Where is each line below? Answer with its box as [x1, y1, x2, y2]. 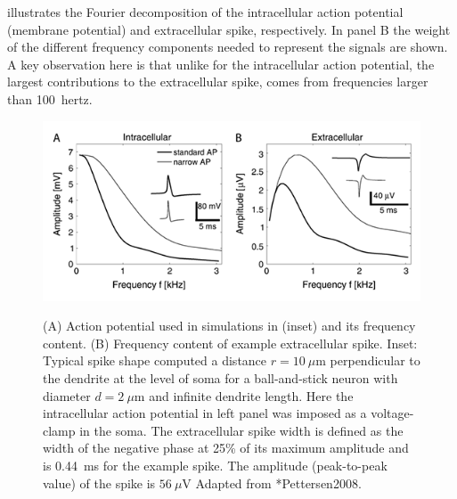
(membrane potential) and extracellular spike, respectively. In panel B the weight [7, 20, 451, 38]
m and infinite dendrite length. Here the [134, 386, 354, 405]
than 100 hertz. [7, 89, 93, 108]
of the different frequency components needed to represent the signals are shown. [7, 37, 448, 56]
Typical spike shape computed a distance [43, 351, 267, 370]
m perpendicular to [315, 351, 420, 370]
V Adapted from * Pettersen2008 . [182, 473, 362, 492]
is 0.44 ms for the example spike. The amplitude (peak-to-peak [43, 455, 388, 474]
